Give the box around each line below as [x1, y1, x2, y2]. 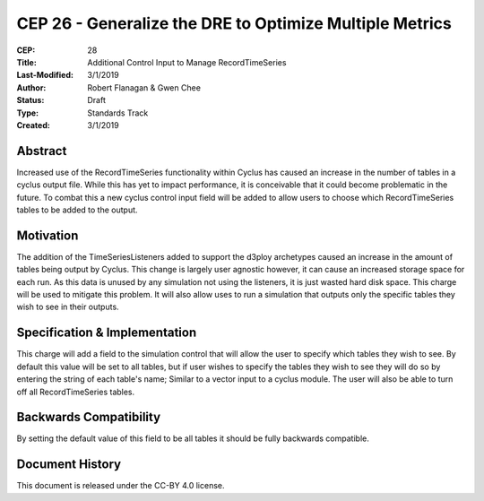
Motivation [16, 228, 79, 243]
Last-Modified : [16, 70, 73, 81]
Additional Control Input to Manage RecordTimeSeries [87, 56, 287, 67]
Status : [16, 95, 45, 106]
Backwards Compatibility [16, 410, 161, 425]
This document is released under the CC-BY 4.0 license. [16, 480, 225, 491]
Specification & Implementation [16, 325, 197, 341]
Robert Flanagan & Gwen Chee [87, 82, 202, 93]
